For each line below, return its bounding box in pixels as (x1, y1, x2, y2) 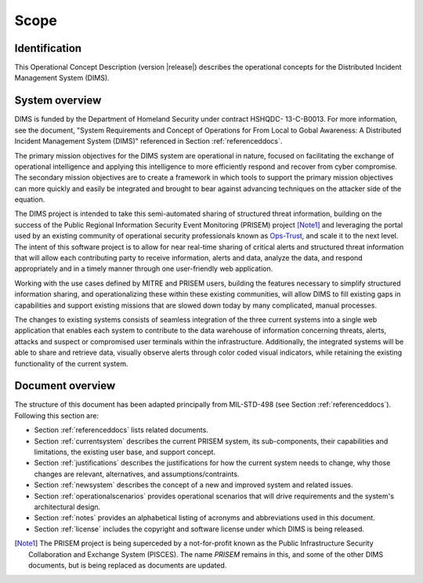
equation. (14, 195, 45, 204)
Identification (14, 42, 82, 55)
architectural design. (34, 502, 101, 512)
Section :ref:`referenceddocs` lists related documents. (34, 425, 209, 435)
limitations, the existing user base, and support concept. (34, 447, 215, 457)
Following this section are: (14, 410, 99, 420)
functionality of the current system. (14, 359, 128, 368)
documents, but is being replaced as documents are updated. (28, 560, 227, 570)
